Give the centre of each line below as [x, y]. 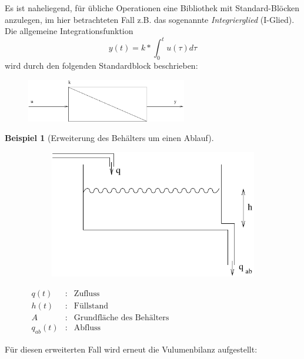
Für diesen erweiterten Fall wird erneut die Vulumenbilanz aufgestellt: [131, 349]
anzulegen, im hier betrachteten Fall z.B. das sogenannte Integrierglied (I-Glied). [150, 19]
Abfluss [87, 328]
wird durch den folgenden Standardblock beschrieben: [101, 66]
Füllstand [91, 306]
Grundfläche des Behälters [121, 318]
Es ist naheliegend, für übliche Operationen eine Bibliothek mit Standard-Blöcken [152, 8]
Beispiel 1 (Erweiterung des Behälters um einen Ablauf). [109, 138]
